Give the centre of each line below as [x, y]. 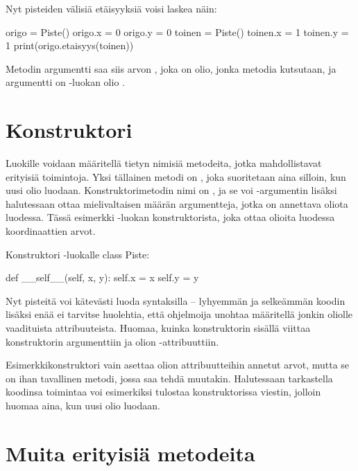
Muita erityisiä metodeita [130, 453]
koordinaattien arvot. [51, 231]
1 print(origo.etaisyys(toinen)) [70, 45]
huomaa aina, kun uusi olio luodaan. [83, 405]
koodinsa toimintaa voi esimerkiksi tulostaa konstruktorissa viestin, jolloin [163, 392]
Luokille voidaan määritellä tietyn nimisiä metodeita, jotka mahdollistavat [164, 163]
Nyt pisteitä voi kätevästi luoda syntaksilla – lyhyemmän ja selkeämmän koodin [176, 300]
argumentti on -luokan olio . [65, 82]
